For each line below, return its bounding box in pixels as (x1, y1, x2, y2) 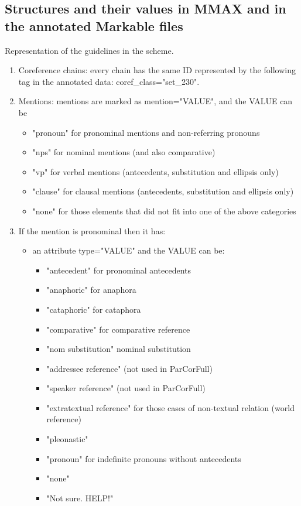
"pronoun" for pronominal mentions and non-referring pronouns (32, 126, 260, 138)
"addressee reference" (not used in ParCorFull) (46, 362, 213, 374)
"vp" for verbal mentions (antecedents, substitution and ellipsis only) (32, 165, 279, 177)
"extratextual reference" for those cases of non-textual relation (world (46, 401, 295, 413)
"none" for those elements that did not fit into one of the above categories (32, 204, 296, 217)
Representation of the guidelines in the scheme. (5, 44, 174, 56)
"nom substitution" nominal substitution (46, 343, 191, 355)
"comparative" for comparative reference (46, 323, 190, 335)
